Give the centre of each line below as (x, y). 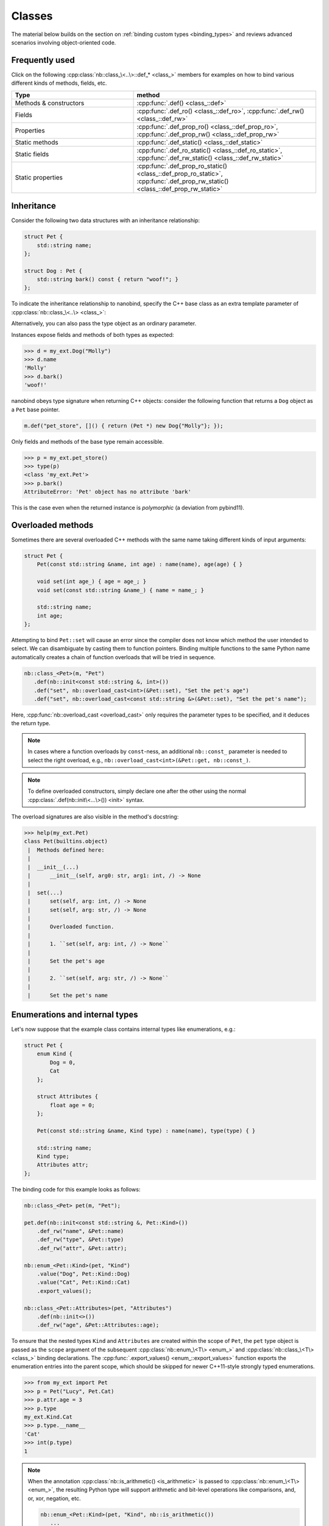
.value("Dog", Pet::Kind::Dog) (83, 1274)
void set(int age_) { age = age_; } (91, 582)
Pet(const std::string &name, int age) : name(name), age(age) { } (140, 564)
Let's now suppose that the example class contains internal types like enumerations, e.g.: (123, 1029)
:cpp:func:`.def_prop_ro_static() (182, 166)
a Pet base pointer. (36, 410)
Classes (32, 16)
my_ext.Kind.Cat (48, 1417)
